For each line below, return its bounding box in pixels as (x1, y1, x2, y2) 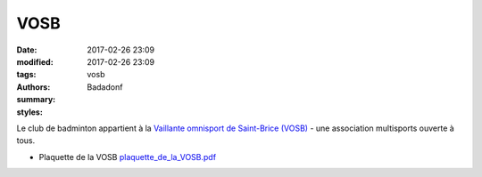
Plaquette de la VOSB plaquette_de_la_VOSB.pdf (38, 151, 217, 162)
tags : (16, 69, 37, 80)
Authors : (16, 81, 51, 93)
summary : (16, 94, 56, 105)
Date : (16, 44, 37, 55)
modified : (16, 56, 54, 67)
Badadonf (87, 81, 123, 93)
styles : (16, 107, 44, 117)
